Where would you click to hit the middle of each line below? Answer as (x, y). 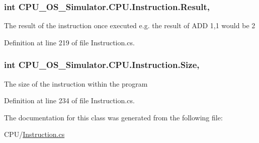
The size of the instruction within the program (76, 83)
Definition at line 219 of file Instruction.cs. (69, 42)
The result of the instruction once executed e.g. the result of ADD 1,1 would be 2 (130, 25)
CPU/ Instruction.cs (34, 134)
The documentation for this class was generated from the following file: (113, 117)
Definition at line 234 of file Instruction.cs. (69, 100)
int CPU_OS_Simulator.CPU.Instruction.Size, (102, 65)
